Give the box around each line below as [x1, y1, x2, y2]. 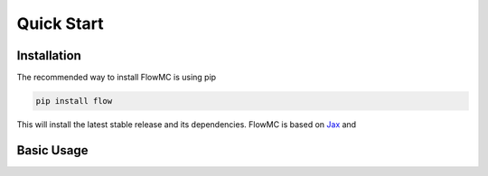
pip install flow [35, 96, 113, 107]
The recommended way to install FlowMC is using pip [16, 72, 217, 83]
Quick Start [16, 14, 104, 33]
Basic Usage [16, 143, 89, 158]
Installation [16, 48, 81, 63]
